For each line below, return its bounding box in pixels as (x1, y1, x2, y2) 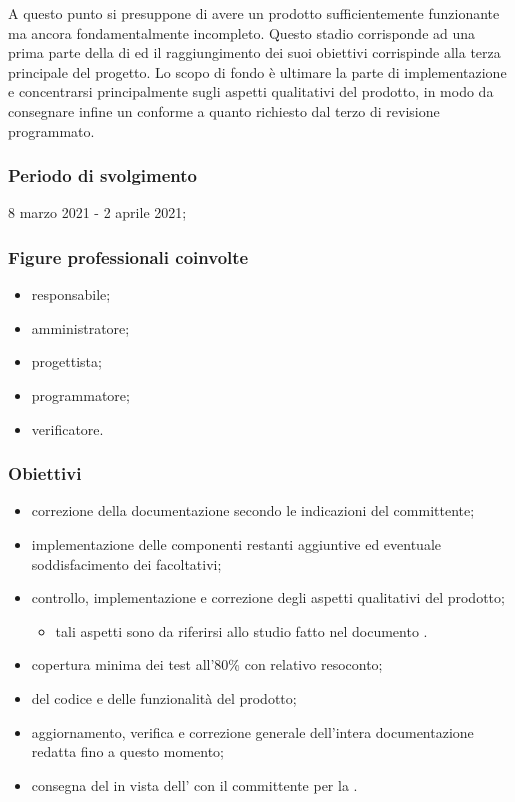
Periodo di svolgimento (8, 163, 197, 188)
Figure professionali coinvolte (8, 244, 249, 269)
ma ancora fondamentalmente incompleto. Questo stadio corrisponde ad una (8, 22, 476, 43)
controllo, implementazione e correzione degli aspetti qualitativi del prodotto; (31, 587, 505, 608)
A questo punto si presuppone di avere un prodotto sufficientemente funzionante (8, 3, 500, 23)
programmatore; (31, 384, 130, 405)
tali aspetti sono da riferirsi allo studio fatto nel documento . (55, 620, 428, 641)
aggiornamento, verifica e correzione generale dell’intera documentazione (31, 721, 474, 742)
